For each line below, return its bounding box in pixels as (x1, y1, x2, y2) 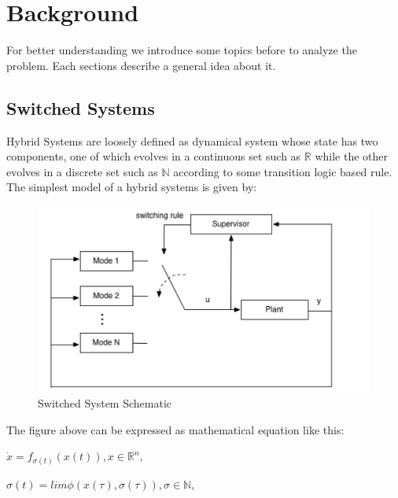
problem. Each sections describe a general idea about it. (6, 57, 276, 73)
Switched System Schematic (38, 394, 172, 411)
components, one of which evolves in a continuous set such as (6, 148, 301, 164)
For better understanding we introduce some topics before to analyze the (6, 42, 357, 58)
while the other (315, 148, 389, 164)
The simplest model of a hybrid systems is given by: (6, 179, 257, 195)
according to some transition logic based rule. (173, 163, 392, 179)
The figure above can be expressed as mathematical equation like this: (6, 421, 345, 437)
